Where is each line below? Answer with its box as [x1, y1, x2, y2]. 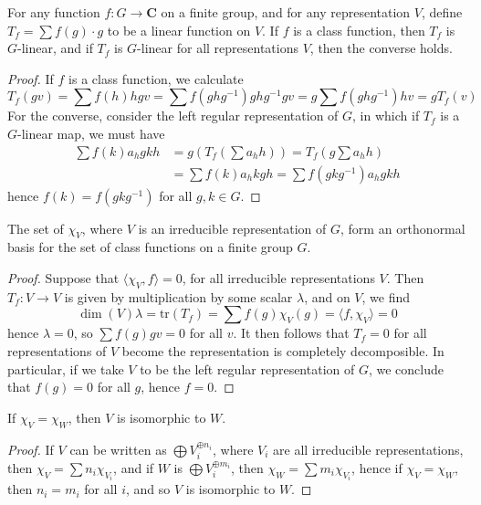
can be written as [69, 439, 167, 458]
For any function [7, 3, 100, 21]
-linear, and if [17, 38, 93, 58]
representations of [7, 342, 107, 360]
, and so [126, 479, 171, 499]
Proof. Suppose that [7, 268, 120, 288]
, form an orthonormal [340, 218, 465, 237]
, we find [361, 287, 411, 306]
